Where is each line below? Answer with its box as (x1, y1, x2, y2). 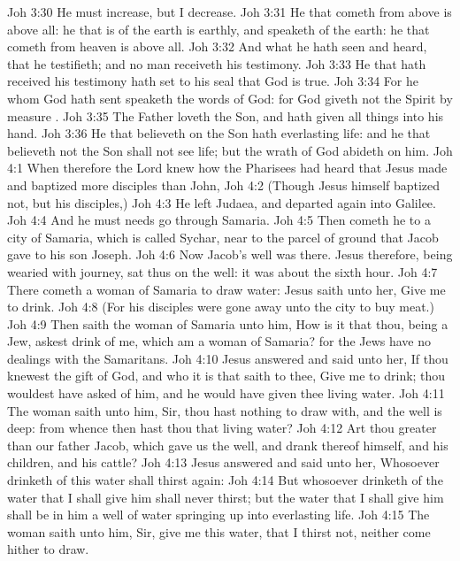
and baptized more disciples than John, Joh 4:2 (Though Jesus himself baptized (7, 175, 441, 194)
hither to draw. (7, 540, 89, 558)
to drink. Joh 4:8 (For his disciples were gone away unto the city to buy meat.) (7, 297, 434, 316)
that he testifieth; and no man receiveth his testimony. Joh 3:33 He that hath (7, 54, 426, 73)
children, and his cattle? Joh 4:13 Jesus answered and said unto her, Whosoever (7, 453, 440, 472)
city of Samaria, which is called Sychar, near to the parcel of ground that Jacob (7, 227, 439, 246)
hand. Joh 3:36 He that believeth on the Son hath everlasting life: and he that (7, 124, 431, 142)
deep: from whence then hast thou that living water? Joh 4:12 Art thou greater (7, 419, 437, 437)
